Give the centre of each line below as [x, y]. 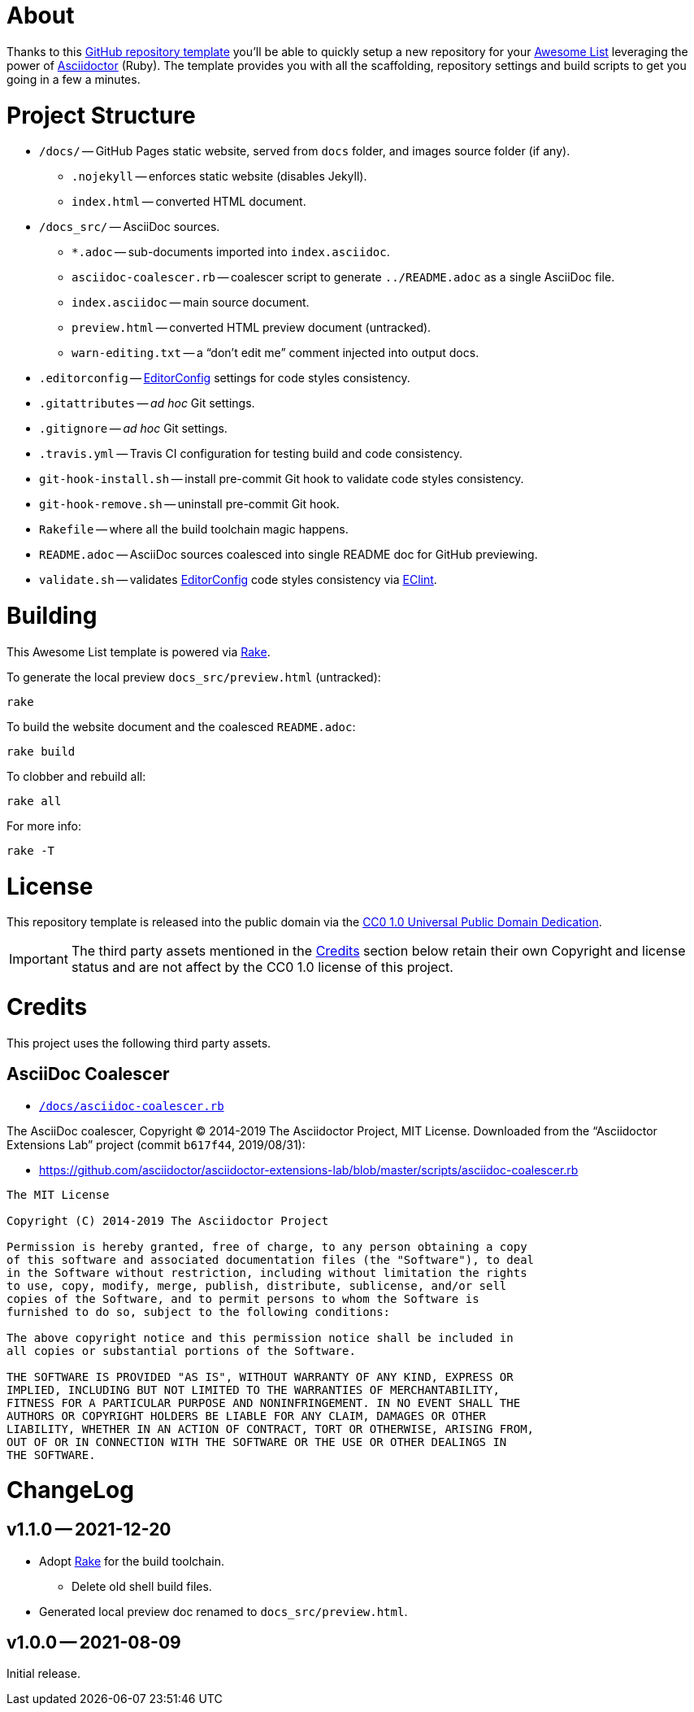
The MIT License [58, 1194]
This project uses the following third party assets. [139, 1043]
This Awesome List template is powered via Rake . [139, 651]
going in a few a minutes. [74, 79]
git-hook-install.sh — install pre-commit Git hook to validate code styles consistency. [282, 479]
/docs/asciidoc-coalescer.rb [132, 1106]
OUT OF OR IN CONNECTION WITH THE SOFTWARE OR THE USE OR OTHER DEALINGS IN [257, 1442]
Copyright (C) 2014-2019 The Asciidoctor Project [168, 1220]
